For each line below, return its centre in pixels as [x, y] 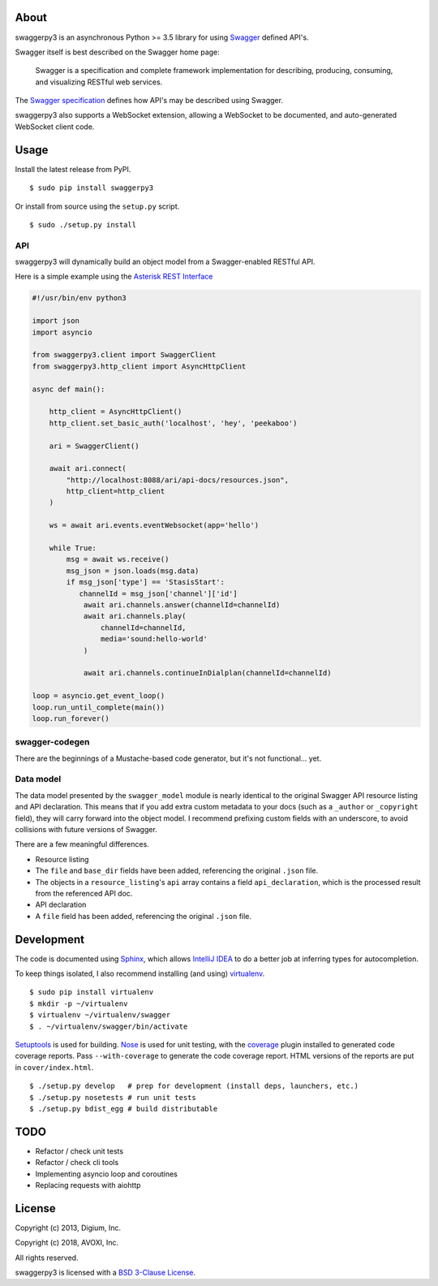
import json [56, 321]
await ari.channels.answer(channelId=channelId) [182, 605]
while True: [73, 548]
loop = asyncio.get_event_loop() [99, 696]
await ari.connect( [88, 468]
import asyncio [62, 332]
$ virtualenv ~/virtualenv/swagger [100, 1015]
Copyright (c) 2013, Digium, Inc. [68, 1228]
